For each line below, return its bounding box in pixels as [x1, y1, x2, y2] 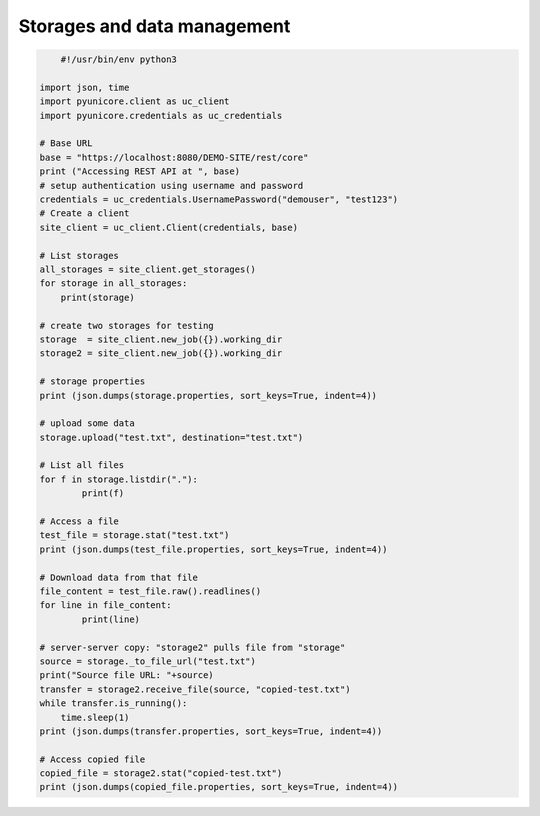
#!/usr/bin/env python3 [60, 54, 177, 65]
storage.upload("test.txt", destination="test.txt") [39, 431, 304, 443]
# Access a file [39, 516, 120, 527]
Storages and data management [18, 15, 291, 37]
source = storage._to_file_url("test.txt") [39, 655, 257, 667]
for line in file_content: [39, 600, 172, 611]
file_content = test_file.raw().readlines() [39, 585, 262, 597]
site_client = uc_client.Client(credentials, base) [39, 221, 299, 233]
